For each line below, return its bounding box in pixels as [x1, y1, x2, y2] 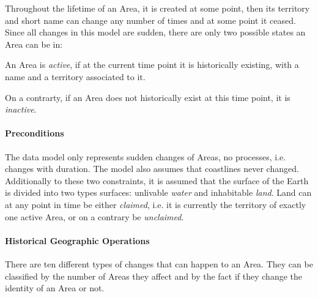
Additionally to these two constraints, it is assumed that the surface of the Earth [5, 174, 309, 187]
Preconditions [5, 127, 64, 140]
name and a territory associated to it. [5, 70, 146, 83]
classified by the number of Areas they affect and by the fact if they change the [5, 269, 302, 282]
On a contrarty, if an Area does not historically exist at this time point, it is [5, 91, 290, 103]
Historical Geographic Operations [5, 234, 150, 247]
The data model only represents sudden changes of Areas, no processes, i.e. [5, 150, 286, 163]
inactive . [5, 103, 37, 116]
